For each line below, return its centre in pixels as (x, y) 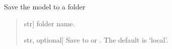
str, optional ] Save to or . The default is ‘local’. (96, 40)
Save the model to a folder (45, 6)
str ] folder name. (49, 23)
